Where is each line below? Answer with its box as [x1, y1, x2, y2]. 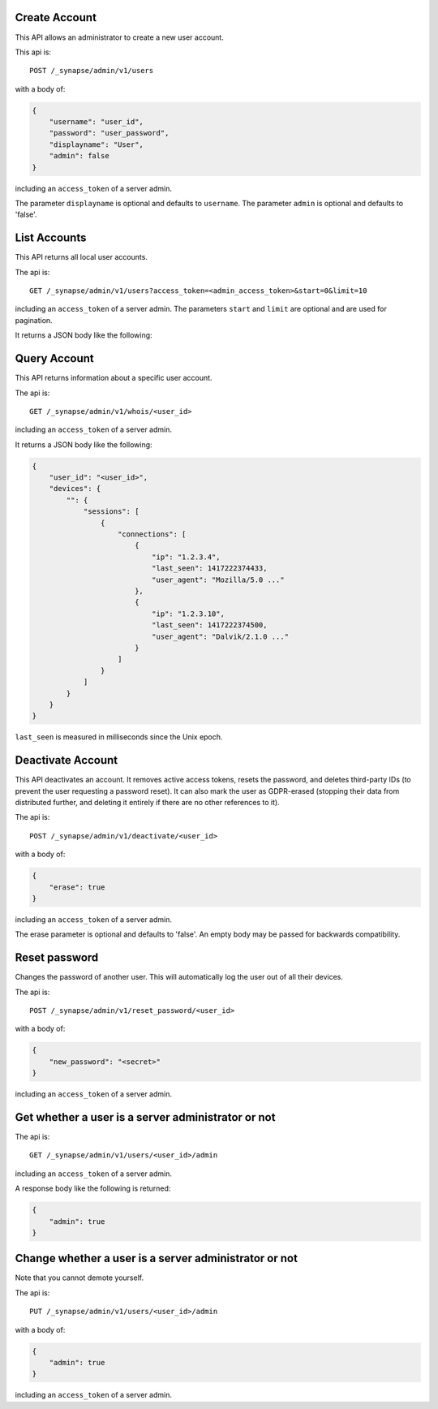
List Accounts [15, 231, 87, 245]
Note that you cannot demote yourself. [15, 1273, 144, 1282]
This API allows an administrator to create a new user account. [15, 32, 225, 42]
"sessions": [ [83, 507, 140, 516]
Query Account [15, 351, 95, 365]
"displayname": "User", [49, 140, 144, 149]
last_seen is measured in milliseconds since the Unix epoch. [15, 732, 223, 742]
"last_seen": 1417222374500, [151, 621, 268, 630]
